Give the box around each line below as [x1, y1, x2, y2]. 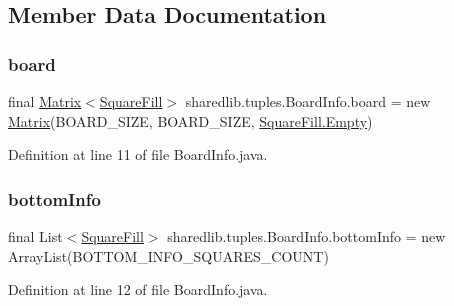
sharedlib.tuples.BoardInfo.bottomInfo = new [167, 226, 446, 246]
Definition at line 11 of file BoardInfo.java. [8, 144, 268, 165]
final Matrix [8, 91, 82, 111]
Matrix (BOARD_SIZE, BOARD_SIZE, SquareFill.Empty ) [8, 110, 373, 131]
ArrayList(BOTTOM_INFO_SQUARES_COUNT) [8, 245, 329, 266]
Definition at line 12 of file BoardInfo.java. [8, 279, 268, 300]
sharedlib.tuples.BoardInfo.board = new [185, 91, 431, 111]
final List [8, 226, 63, 246]
